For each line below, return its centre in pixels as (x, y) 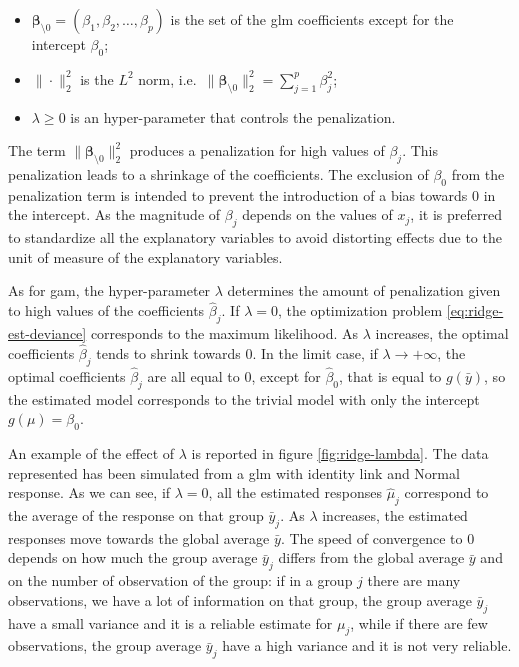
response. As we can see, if (89, 492)
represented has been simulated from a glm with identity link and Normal (234, 472)
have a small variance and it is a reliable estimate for (170, 622)
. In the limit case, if (315, 352)
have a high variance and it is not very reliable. (367, 645)
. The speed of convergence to (371, 537)
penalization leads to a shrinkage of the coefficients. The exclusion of (218, 173)
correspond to (446, 492)
